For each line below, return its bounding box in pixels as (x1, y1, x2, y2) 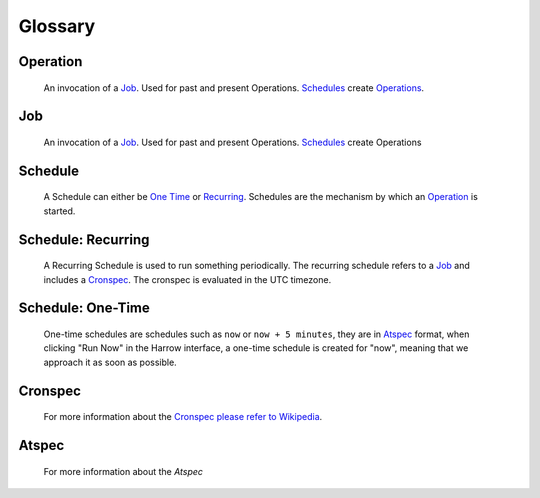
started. (43, 205, 76, 217)
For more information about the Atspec (43, 465, 204, 477)
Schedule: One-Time (18, 300, 150, 317)
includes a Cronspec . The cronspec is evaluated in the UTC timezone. (43, 273, 332, 285)
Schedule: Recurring (18, 231, 150, 248)
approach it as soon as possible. (43, 356, 177, 368)
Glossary (18, 15, 96, 37)
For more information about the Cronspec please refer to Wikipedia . (43, 411, 323, 423)
